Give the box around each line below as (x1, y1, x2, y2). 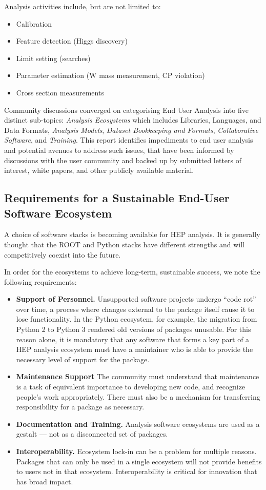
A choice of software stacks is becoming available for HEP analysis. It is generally (4, 229, 260, 240)
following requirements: (4, 276, 77, 287)
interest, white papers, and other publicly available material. (4, 165, 194, 175)
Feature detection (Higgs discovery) (16, 35, 128, 46)
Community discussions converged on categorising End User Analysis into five (4, 104, 249, 115)
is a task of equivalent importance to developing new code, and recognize (16, 381, 245, 392)
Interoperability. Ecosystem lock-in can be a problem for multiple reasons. (16, 446, 257, 456)
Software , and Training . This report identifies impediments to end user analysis (4, 134, 253, 145)
